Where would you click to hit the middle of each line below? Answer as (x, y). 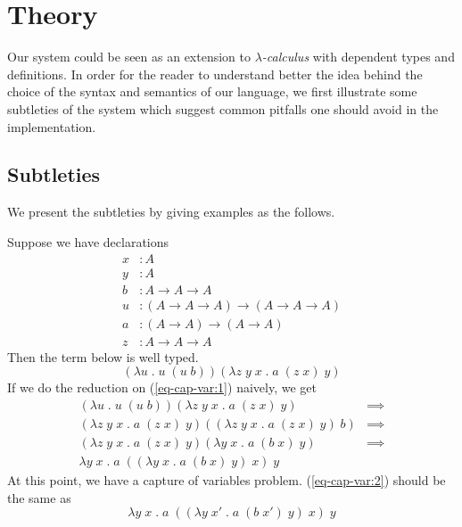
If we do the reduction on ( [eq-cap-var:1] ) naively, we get (162, 387)
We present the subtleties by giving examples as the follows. (171, 212)
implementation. (52, 126)
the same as (39, 497)
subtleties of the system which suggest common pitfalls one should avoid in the (223, 108)
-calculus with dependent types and (358, 57)
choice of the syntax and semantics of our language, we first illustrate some (212, 91)
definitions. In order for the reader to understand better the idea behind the (215, 74)
